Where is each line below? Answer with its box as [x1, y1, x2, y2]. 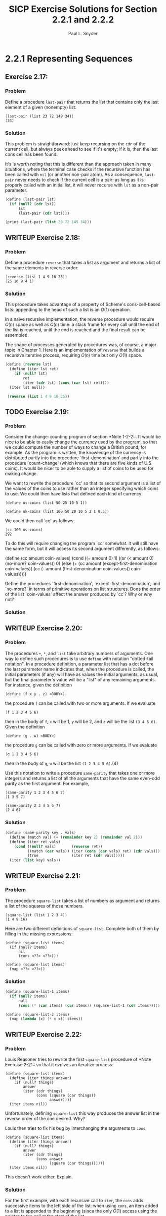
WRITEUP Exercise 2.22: [5, 1030, 83, 1038]
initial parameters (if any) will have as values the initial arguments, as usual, [5, 671, 159, 677]
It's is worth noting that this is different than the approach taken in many [5, 161, 152, 167]
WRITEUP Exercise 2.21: [5, 871, 81, 880]
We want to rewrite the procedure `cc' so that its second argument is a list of [5, 480, 161, 486]
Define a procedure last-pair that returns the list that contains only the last [5, 99, 159, 105]
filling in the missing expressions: [5, 931, 73, 937]
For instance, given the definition [5, 682, 72, 688]
